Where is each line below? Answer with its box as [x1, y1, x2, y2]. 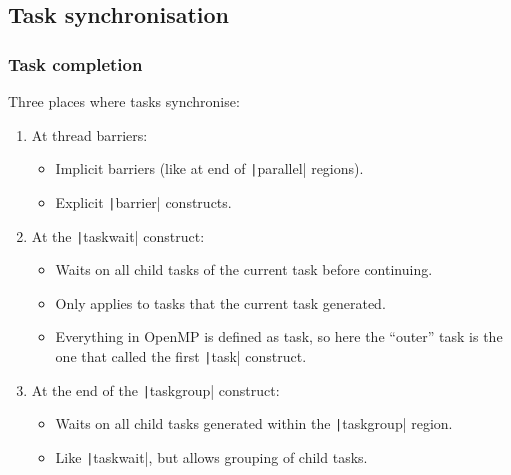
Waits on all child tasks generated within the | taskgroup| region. [55, 413, 453, 434]
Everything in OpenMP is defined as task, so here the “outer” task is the [55, 326, 503, 347]
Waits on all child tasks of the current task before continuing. [55, 259, 433, 280]
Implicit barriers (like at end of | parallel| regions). [55, 158, 364, 179]
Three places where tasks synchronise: [8, 91, 240, 111]
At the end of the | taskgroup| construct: [31, 379, 280, 400]
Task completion [8, 51, 143, 76]
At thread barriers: [31, 124, 148, 145]
